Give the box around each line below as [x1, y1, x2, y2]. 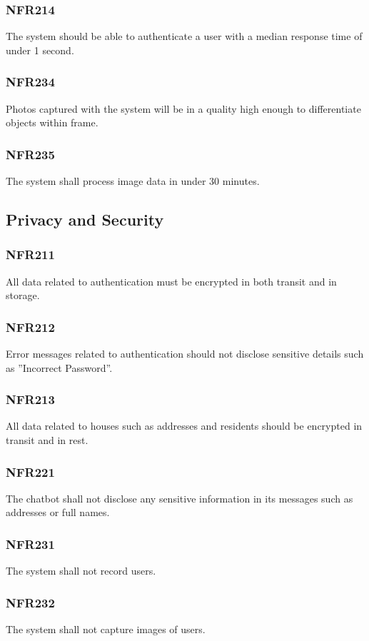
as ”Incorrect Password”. [6, 360, 113, 375]
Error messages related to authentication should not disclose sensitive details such [6, 346, 364, 361]
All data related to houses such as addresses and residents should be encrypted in [6, 418, 363, 433]
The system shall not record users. [6, 563, 156, 578]
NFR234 [6, 73, 55, 91]
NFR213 [6, 390, 55, 408]
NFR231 [6, 535, 55, 552]
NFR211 [6, 246, 55, 263]
